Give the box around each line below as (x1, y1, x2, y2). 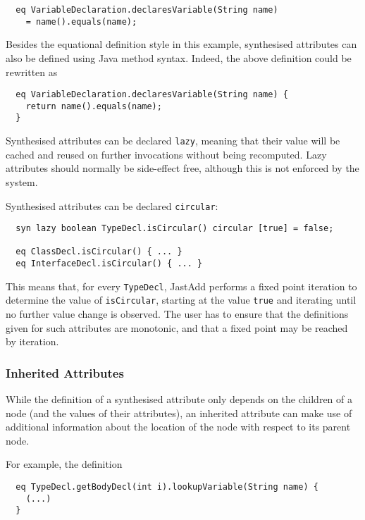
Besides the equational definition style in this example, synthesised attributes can (6, 37, 357, 51)
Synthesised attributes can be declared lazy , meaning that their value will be (6, 133, 340, 148)
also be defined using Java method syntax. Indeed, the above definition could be (6, 50, 352, 65)
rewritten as (6, 64, 58, 79)
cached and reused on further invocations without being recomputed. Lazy (6, 147, 327, 161)
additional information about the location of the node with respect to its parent (6, 419, 351, 434)
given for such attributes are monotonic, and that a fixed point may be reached (6, 320, 348, 335)
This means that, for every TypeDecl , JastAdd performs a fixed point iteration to (6, 278, 357, 293)
